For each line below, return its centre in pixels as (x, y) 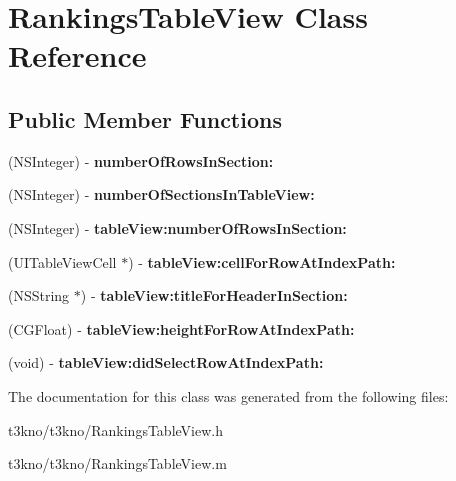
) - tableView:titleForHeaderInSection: (214, 295)
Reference (77, 55)
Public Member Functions (145, 118)
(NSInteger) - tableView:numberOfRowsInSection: (177, 227)
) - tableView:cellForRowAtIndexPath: (262, 261)
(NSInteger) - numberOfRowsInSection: (141, 160)
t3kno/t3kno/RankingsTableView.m (117, 463)
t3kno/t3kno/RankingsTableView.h (115, 429)
